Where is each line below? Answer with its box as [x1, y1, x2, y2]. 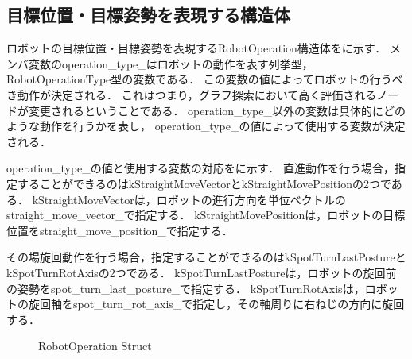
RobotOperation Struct [38, 338, 152, 354]
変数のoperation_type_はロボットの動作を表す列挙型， [28, 55, 313, 71]
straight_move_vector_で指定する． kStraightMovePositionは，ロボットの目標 [6, 207, 406, 223]
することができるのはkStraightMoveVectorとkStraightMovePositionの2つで [17, 175, 391, 191]
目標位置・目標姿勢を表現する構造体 [6, 2, 290, 27]
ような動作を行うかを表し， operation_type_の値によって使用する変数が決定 [6, 118, 406, 134]
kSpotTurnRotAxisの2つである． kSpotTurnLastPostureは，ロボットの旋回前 [6, 264, 397, 280]
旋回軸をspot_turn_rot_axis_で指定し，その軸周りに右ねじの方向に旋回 [28, 295, 405, 312]
